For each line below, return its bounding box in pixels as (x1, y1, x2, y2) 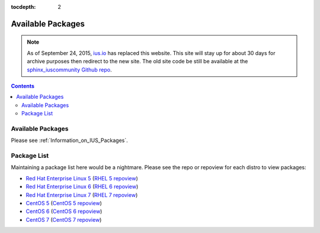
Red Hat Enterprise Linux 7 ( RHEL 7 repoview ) (25, 191, 138, 198)
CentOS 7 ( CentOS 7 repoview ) (25, 216, 102, 223)
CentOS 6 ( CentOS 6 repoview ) (25, 208, 103, 215)
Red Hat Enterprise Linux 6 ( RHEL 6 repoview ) (25, 183, 139, 190)
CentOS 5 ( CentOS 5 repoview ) (25, 199, 102, 206)
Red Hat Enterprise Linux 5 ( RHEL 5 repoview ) (25, 174, 139, 182)
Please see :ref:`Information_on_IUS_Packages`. (11, 137, 129, 144)
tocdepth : (11, 4, 36, 10)
